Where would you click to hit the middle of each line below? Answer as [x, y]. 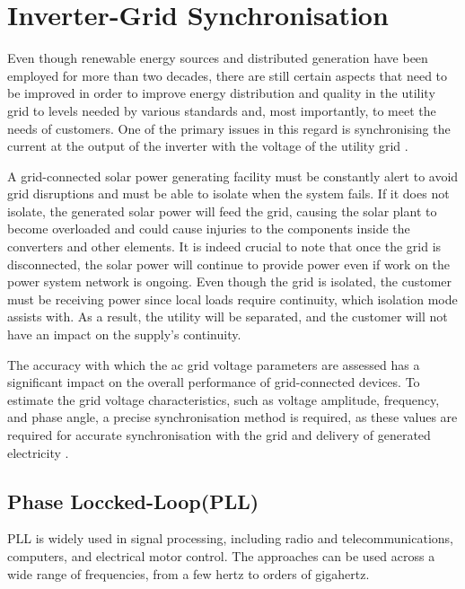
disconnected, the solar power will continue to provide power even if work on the [229, 264]
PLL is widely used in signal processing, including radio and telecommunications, [230, 538]
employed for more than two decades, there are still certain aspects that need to [228, 75]
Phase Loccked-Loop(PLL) [133, 501]
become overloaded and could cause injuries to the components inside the [209, 229]
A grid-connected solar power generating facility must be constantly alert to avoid [233, 176]
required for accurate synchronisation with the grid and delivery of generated [219, 435]
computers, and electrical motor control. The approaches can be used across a [221, 555]
